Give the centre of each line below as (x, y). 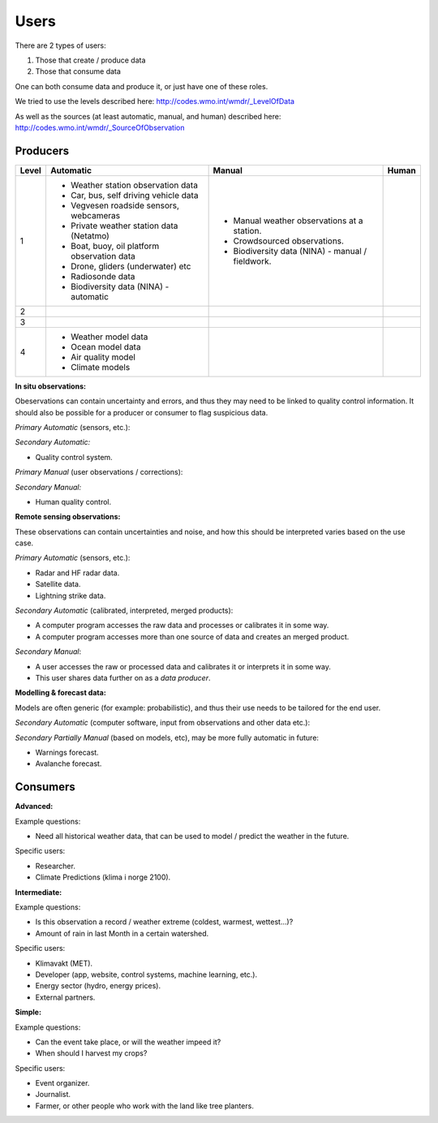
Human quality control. (73, 501)
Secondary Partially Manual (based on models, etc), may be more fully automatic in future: (167, 738)
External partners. (65, 997)
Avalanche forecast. (69, 764)
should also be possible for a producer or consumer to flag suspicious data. (142, 412)
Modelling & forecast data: (61, 693)
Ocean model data (105, 346)
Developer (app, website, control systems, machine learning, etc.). (146, 975)
